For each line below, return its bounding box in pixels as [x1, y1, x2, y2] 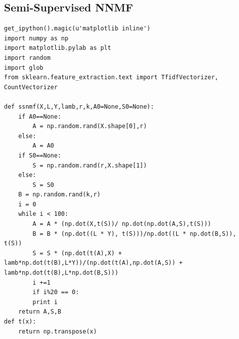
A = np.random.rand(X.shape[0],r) [32, 123, 147, 130]
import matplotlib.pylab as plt [4, 44, 111, 52]
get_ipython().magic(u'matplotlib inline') [4, 25, 151, 32]
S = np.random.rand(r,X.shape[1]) [32, 162, 147, 169]
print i [32, 298, 58, 306]
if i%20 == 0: [32, 289, 79, 296]
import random [4, 54, 51, 61]
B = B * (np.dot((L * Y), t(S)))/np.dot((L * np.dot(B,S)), [32, 230, 237, 237]
